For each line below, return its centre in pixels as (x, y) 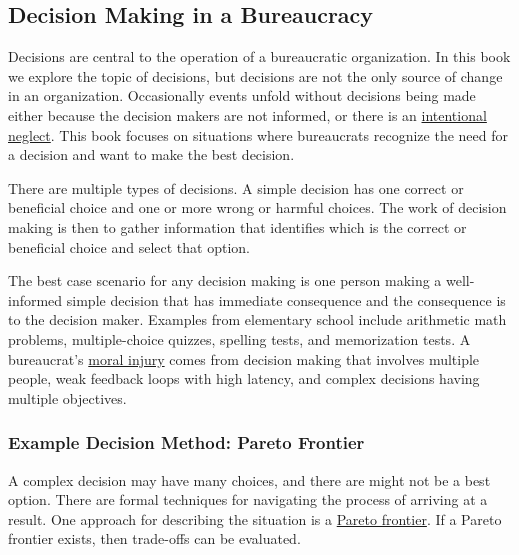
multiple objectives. (67, 397)
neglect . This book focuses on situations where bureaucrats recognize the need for (258, 134)
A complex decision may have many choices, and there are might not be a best (249, 479)
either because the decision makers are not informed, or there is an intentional (247, 114)
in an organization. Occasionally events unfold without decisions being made (242, 95)
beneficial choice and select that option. (129, 246)
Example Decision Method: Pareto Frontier (186, 442)
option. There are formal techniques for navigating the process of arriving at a (248, 499)
